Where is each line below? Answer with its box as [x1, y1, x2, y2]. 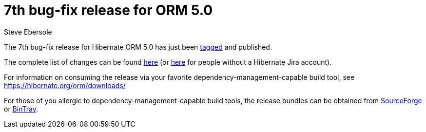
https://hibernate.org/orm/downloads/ [4, 81, 126, 90]
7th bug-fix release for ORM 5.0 [4, 2, 213, 19]
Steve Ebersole [4, 27, 52, 36]
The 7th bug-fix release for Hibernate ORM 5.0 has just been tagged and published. [4, 42, 272, 51]
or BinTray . [4, 104, 38, 113]
